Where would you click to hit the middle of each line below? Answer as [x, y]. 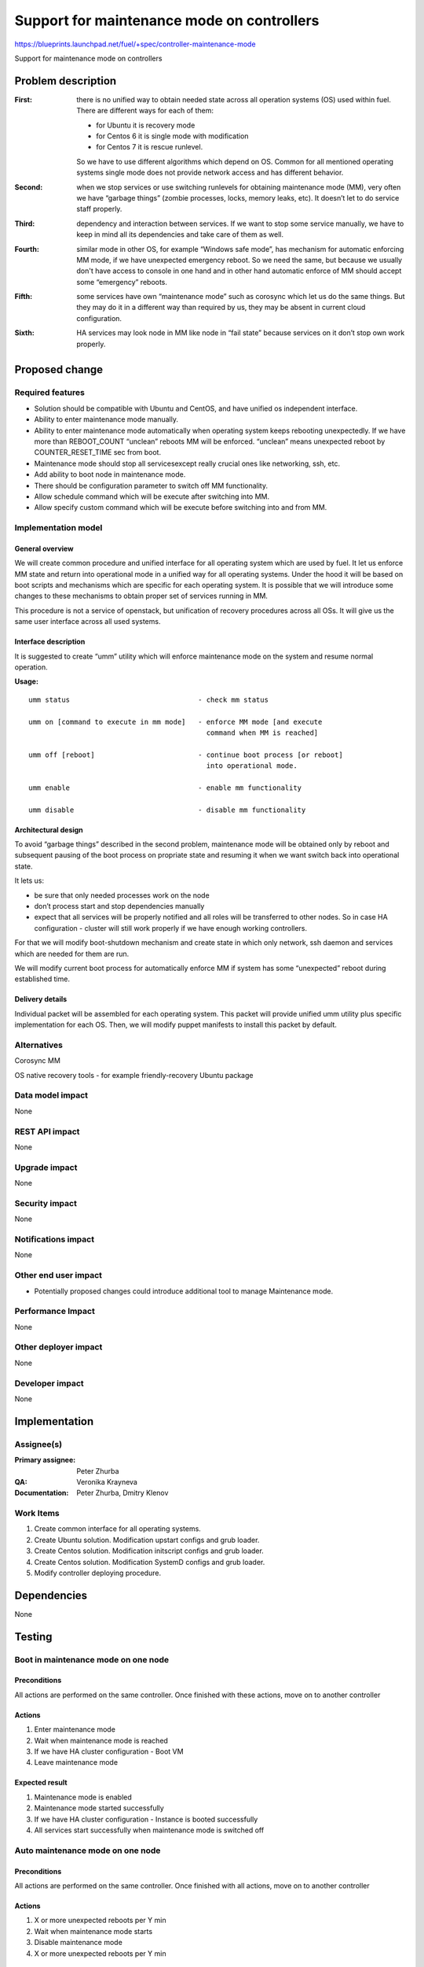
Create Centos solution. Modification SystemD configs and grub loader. [150, 1562]
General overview [44, 548]
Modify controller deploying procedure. [97, 1573]
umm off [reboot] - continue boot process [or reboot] [186, 755]
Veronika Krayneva [107, 1482]
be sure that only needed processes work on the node [122, 895]
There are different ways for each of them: [145, 111]
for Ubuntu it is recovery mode [146, 125]
